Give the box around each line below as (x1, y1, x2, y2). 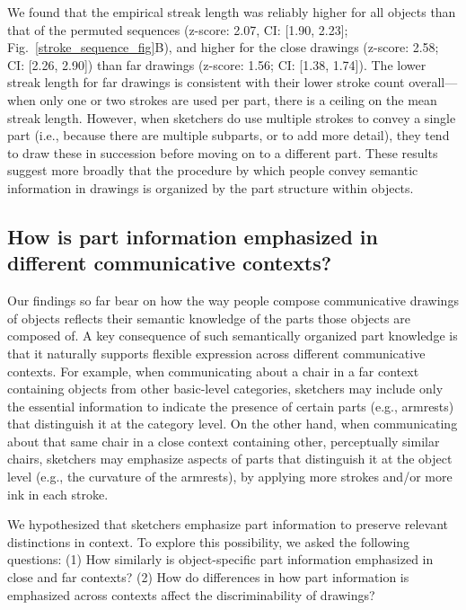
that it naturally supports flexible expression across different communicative (7, 343, 426, 362)
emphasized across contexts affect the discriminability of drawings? (7, 585, 375, 604)
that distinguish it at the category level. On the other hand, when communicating (7, 414, 458, 433)
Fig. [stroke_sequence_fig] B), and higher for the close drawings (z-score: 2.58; (7, 38, 439, 57)
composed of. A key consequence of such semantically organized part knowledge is (7, 326, 458, 345)
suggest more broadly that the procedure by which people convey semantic (7, 161, 418, 180)
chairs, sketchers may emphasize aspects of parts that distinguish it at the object (7, 449, 453, 468)
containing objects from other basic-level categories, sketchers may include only (7, 379, 444, 398)
